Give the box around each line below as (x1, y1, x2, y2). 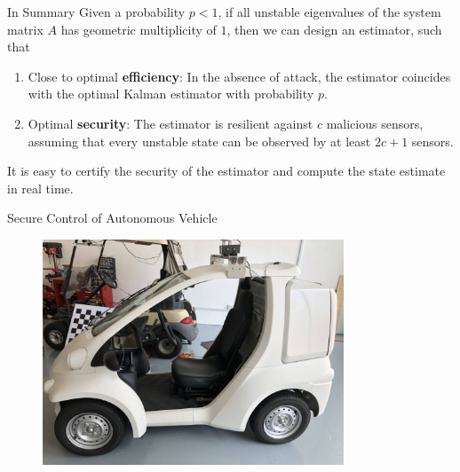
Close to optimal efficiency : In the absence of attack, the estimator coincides (28, 67, 451, 85)
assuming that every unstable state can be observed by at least (28, 131, 371, 150)
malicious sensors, (326, 114, 424, 132)
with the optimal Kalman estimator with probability (28, 84, 314, 103)
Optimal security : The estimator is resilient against (28, 114, 313, 132)
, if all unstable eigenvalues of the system (218, 3, 441, 20)
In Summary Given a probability (7, 3, 186, 20)
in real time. (7, 178, 74, 197)
